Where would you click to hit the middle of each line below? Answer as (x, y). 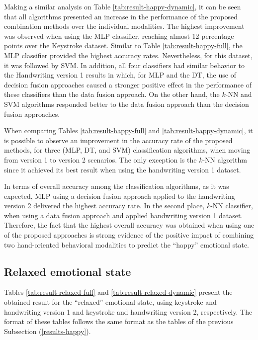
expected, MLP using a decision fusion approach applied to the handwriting (120, 196)
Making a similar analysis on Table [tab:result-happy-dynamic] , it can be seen (123, 6)
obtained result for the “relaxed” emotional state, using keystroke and (110, 302)
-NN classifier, (232, 206)
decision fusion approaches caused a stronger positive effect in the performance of (128, 84)
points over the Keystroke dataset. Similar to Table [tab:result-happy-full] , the (123, 45)
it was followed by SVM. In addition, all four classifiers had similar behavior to (124, 65)
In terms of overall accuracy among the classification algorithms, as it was (117, 186)
